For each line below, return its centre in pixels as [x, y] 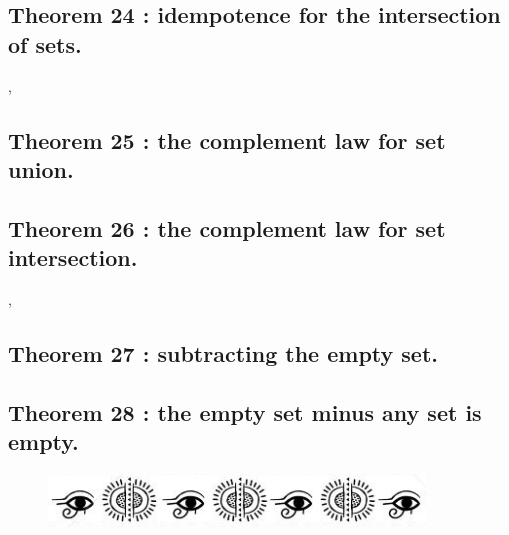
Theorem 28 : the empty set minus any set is [245, 411]
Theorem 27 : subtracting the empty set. [223, 352]
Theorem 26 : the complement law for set [227, 227]
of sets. [45, 43]
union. [41, 168]
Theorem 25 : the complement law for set [227, 139]
